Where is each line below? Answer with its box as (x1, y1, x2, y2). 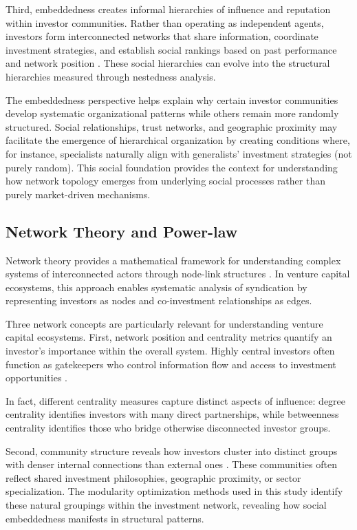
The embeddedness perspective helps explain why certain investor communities (6, 92, 338, 107)
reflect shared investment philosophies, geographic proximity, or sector (6, 470, 301, 485)
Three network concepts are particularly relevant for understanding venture (6, 316, 323, 330)
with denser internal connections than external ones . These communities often (6, 457, 337, 471)
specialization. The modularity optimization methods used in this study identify (6, 484, 343, 498)
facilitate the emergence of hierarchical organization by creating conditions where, (6, 133, 350, 147)
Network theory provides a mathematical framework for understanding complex (6, 253, 341, 267)
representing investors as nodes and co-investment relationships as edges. (6, 293, 312, 308)
